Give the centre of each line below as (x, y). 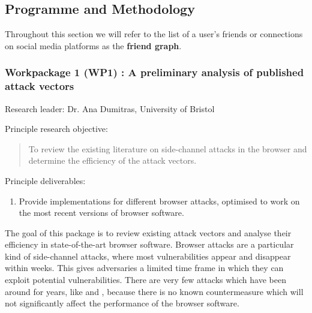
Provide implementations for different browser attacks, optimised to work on (159, 201)
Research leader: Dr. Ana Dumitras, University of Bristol (110, 108)
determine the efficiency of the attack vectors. (112, 160)
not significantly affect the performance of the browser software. (122, 303)
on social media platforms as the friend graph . (93, 45)
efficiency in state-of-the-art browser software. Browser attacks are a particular (149, 244)
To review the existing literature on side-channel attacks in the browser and (168, 148)
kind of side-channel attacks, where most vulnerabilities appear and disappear (148, 256)
